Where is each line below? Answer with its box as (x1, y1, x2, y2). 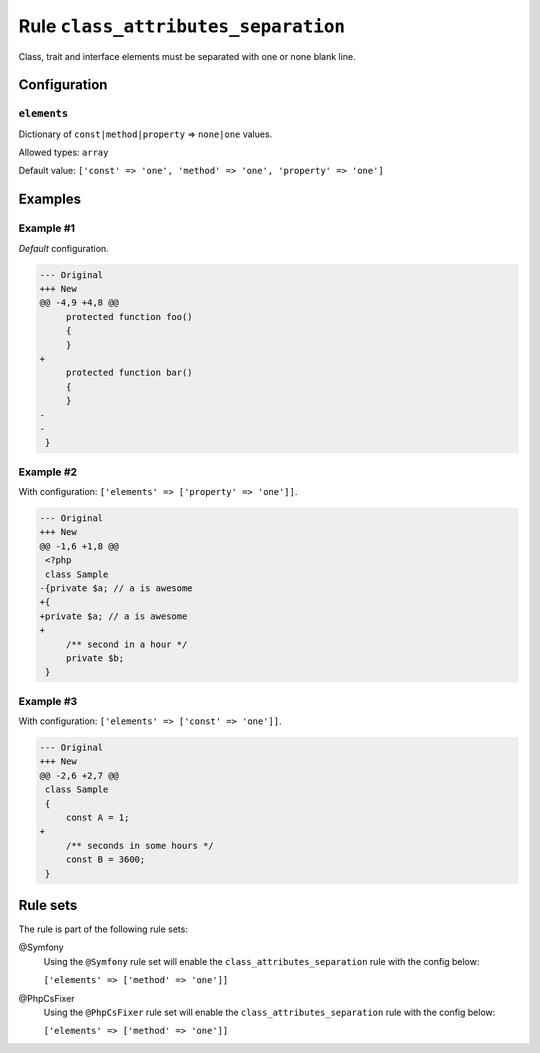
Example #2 (18, 465, 78, 479)
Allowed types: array (18, 146, 109, 159)
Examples (18, 191, 82, 208)
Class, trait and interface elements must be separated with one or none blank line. (18, 50, 356, 62)
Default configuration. (18, 242, 109, 254)
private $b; (65, 652, 125, 664)
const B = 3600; (65, 854, 146, 865)
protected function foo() (65, 311, 194, 322)
